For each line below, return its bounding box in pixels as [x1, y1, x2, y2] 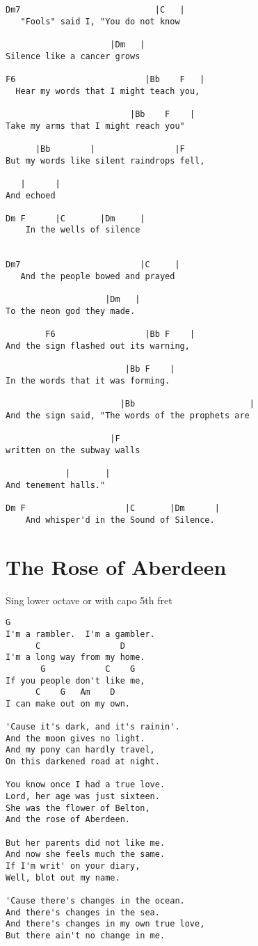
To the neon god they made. [6, 306, 136, 317]
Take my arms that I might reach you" [6, 120, 185, 131]
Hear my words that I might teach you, [15, 86, 200, 96]
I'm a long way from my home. [6, 652, 145, 663]
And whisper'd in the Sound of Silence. [25, 514, 215, 525]
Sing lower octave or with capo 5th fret [6, 592, 172, 607]
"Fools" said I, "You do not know [20, 16, 180, 26]
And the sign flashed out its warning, [6, 341, 190, 352]
